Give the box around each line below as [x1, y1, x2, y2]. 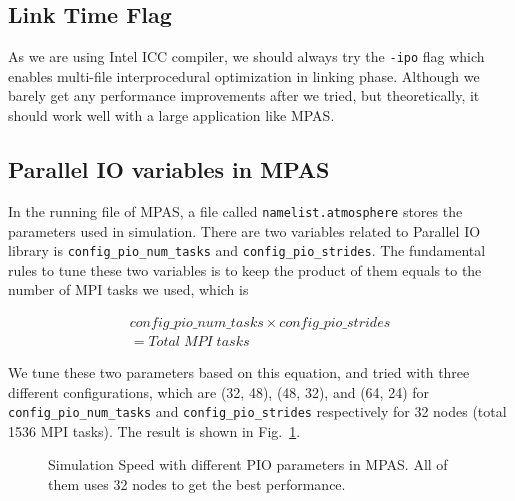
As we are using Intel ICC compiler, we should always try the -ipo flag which [8, 46, 485, 67]
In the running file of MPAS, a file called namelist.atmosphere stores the [8, 200, 463, 221]
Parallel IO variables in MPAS [8, 154, 330, 185]
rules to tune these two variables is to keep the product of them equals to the [8, 259, 482, 280]
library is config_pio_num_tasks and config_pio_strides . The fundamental [8, 240, 486, 261]
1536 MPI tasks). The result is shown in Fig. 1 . [8, 420, 301, 441]
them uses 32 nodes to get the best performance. [48, 474, 346, 495]
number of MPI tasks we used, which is [8, 279, 249, 300]
